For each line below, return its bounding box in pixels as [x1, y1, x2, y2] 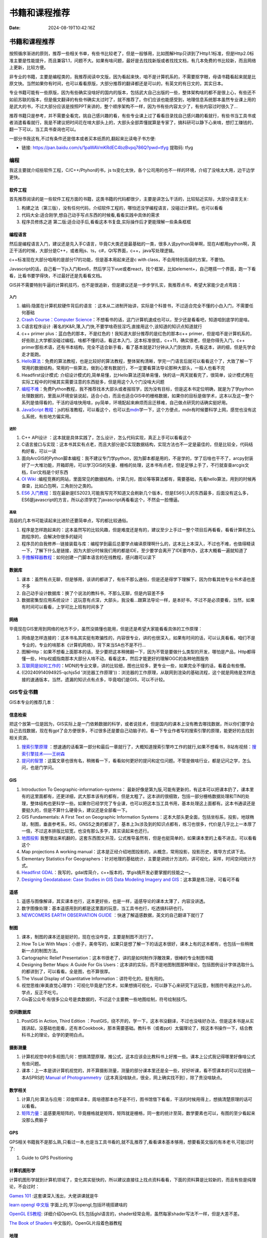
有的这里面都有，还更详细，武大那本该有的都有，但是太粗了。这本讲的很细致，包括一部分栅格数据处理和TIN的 [21, 793, 246, 799]
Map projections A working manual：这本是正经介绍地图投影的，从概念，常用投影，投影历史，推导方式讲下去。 [21, 849, 249, 855]
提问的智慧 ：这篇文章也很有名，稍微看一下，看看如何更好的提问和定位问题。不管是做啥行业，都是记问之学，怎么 [21, 758, 251, 764]
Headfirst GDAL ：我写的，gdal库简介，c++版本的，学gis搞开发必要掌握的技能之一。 [21, 870, 193, 876]
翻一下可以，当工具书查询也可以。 [9, 126, 79, 132]
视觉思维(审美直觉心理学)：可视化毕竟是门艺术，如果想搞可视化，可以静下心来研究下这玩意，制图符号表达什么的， [21, 982, 255, 988]
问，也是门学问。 [21, 765, 56, 771]
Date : [9, 25, 21, 31]
